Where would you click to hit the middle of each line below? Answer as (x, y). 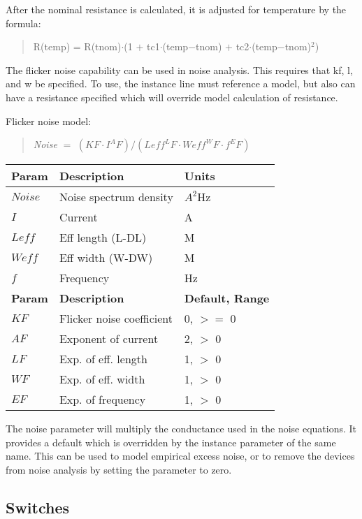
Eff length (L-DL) (103, 237)
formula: (23, 23)
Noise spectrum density (116, 197)
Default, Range (227, 298)
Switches (38, 507)
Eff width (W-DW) (106, 258)
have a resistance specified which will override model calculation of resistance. (172, 97)
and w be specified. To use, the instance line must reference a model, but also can (181, 83)
